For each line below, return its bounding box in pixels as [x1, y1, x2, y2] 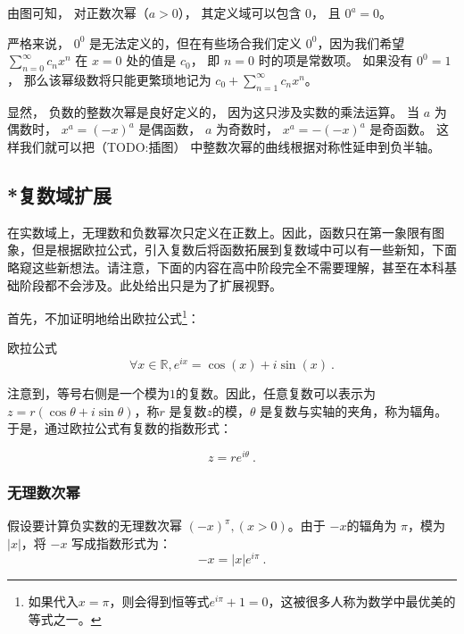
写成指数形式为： [71, 533, 172, 552]
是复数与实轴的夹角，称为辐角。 [260, 401, 448, 420]
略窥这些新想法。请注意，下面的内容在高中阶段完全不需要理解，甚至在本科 [7, 257, 444, 276]
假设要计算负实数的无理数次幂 [7, 516, 182, 535]
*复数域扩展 [7, 180, 112, 208]
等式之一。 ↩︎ [28, 610, 102, 628]
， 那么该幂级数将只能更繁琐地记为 [7, 70, 211, 88]
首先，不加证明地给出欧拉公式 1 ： [7, 306, 200, 327]
